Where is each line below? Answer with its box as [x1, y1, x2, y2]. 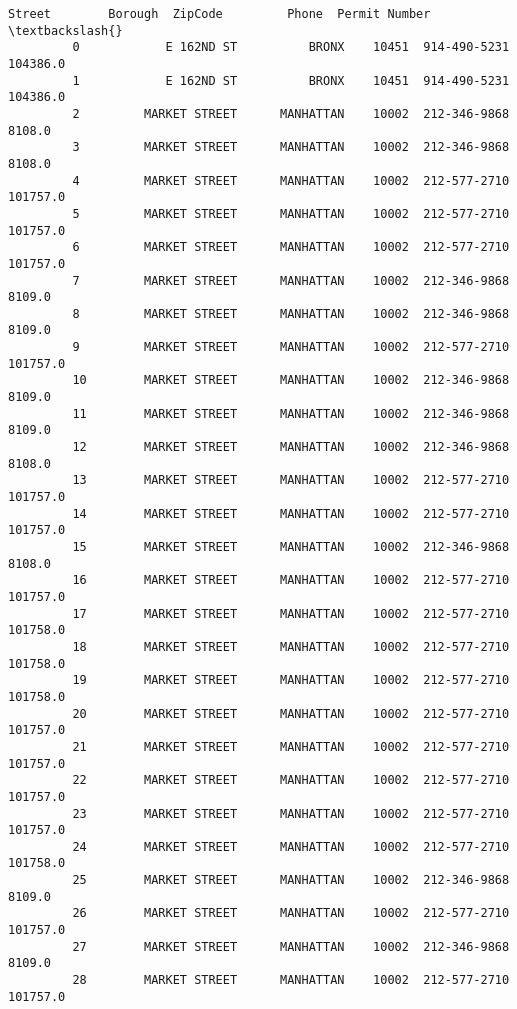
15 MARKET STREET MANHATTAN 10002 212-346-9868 [72, 540, 510, 554]
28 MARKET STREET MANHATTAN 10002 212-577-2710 [72, 973, 510, 988]
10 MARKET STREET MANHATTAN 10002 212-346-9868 [72, 373, 510, 388]
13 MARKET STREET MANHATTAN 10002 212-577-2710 [72, 473, 510, 488]
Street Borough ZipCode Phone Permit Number [8, 7, 431, 21]
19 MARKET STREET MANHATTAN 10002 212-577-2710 [72, 673, 510, 688]
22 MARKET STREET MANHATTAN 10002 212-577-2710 [72, 773, 510, 788]
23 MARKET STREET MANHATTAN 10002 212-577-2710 [72, 806, 510, 821]
